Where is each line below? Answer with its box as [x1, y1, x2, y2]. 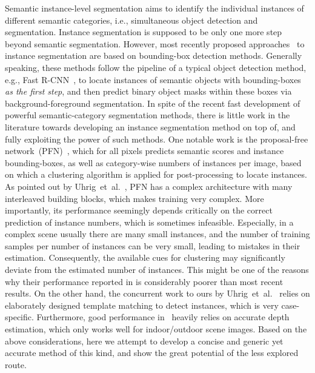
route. [5, 358, 27, 371]
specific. [5, 311, 34, 323]
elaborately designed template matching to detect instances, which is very [5, 298, 279, 311]
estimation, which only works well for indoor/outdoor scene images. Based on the [5, 323, 307, 335]
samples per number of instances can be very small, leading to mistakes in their [5, 239, 300, 252]
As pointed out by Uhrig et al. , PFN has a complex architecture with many [5, 180, 293, 192]
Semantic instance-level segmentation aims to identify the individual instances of [5, 2, 304, 14]
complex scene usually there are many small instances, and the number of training [5, 227, 310, 240]
